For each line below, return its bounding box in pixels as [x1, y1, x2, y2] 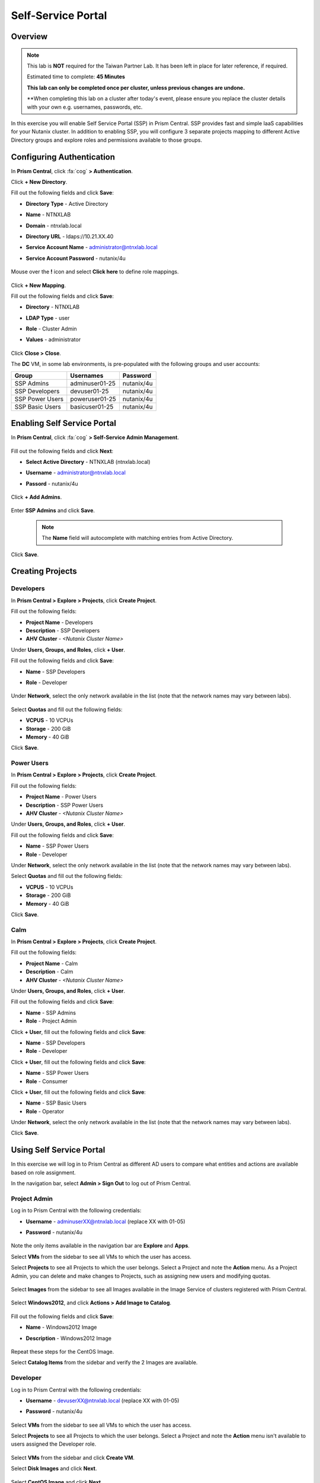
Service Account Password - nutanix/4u [25, 254, 126, 262]
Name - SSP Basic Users [25, 1099, 87, 1106]
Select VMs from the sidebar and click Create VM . [11, 1454, 135, 1461]
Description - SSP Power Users [25, 801, 104, 809]
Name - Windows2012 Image [25, 1323, 97, 1331]
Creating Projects [11, 567, 77, 577]
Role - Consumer [25, 1077, 68, 1085]
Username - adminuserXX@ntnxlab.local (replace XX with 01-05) [25, 1218, 185, 1225]
